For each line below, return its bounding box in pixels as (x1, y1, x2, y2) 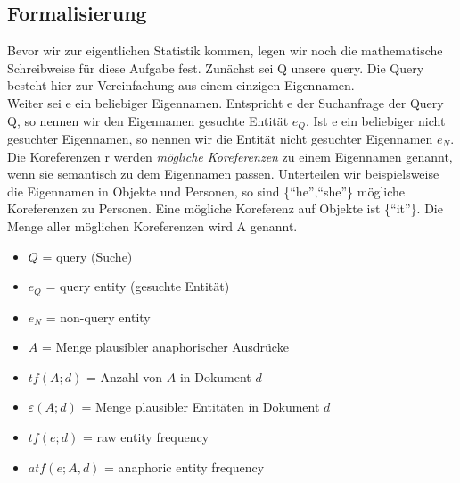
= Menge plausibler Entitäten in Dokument (81, 397, 320, 416)
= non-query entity (45, 307, 151, 326)
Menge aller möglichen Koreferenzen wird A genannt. (7, 217, 298, 235)
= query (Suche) (42, 246, 133, 265)
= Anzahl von (86, 367, 163, 386)
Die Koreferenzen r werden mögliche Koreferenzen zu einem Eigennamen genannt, (7, 146, 453, 165)
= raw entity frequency (82, 428, 209, 446)
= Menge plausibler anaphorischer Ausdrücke (41, 337, 289, 356)
